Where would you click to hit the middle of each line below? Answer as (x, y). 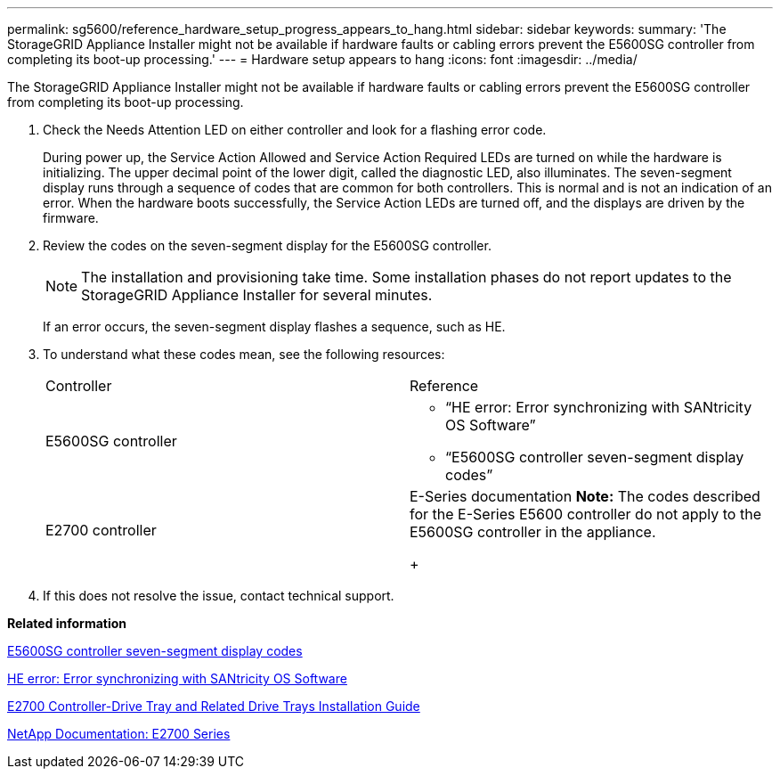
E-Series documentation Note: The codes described (585, 496)
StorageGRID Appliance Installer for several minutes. (257, 295)
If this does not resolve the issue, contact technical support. (219, 596)
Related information (67, 623)
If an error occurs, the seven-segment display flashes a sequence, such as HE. (274, 327)
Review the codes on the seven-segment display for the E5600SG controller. (267, 245)
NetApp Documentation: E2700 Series (119, 734)
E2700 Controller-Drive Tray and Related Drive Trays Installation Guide (214, 706)
